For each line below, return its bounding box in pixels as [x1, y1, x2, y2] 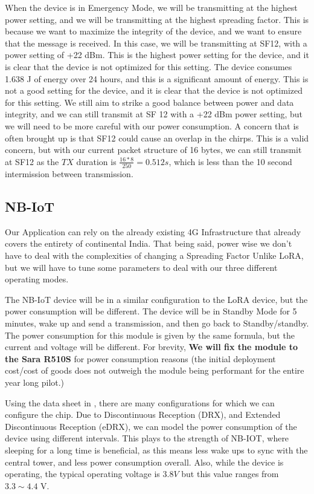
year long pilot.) [5, 375, 65, 388]
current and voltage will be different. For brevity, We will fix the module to [5, 340, 298, 353]
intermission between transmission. [5, 167, 133, 180]
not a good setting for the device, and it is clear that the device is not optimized [5, 84, 303, 97]
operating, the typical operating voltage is [5, 467, 160, 480]
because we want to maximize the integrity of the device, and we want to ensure [5, 25, 302, 37]
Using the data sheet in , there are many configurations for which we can [5, 396, 275, 409]
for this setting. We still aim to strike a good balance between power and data [5, 96, 294, 108]
